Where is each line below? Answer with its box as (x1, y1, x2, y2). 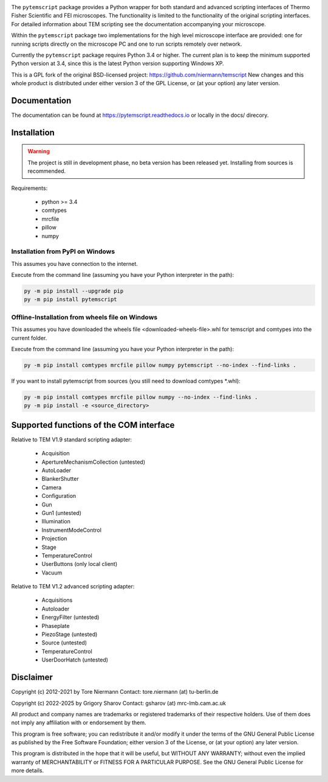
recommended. (27, 167, 66, 175)
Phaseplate (41, 622, 70, 629)
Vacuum (41, 569, 63, 576)
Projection (41, 535, 67, 542)
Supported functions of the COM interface (11, 420, 175, 430)
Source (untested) (41, 639, 87, 646)
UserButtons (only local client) (41, 560, 118, 568)
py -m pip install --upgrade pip (24, 288, 124, 295)
